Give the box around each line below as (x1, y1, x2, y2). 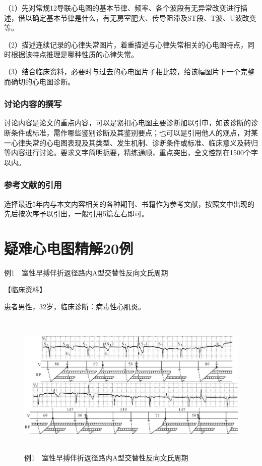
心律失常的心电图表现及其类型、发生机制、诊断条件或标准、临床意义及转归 (11, 137, 258, 148)
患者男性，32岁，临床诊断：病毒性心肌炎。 (4, 301, 145, 312)
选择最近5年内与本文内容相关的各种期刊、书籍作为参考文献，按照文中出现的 (4, 198, 254, 209)
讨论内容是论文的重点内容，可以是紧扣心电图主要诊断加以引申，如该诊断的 (4, 117, 251, 128)
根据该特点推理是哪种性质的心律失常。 (11, 49, 138, 60)
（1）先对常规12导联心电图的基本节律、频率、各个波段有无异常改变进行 (4, 3, 240, 13)
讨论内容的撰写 (4, 98, 62, 110)
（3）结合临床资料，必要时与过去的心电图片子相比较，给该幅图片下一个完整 (4, 66, 254, 76)
